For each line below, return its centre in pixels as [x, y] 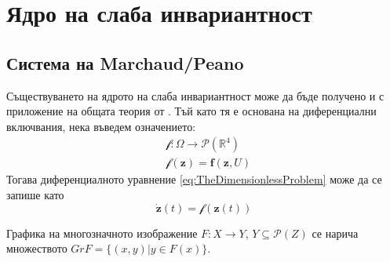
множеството [37, 248]
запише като [35, 195]
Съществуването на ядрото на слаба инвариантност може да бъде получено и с [195, 95]
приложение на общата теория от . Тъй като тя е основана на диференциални [191, 111]
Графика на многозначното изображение [102, 233]
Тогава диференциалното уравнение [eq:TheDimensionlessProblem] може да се [194, 179]
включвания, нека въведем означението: [101, 126]
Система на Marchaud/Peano [125, 62]
